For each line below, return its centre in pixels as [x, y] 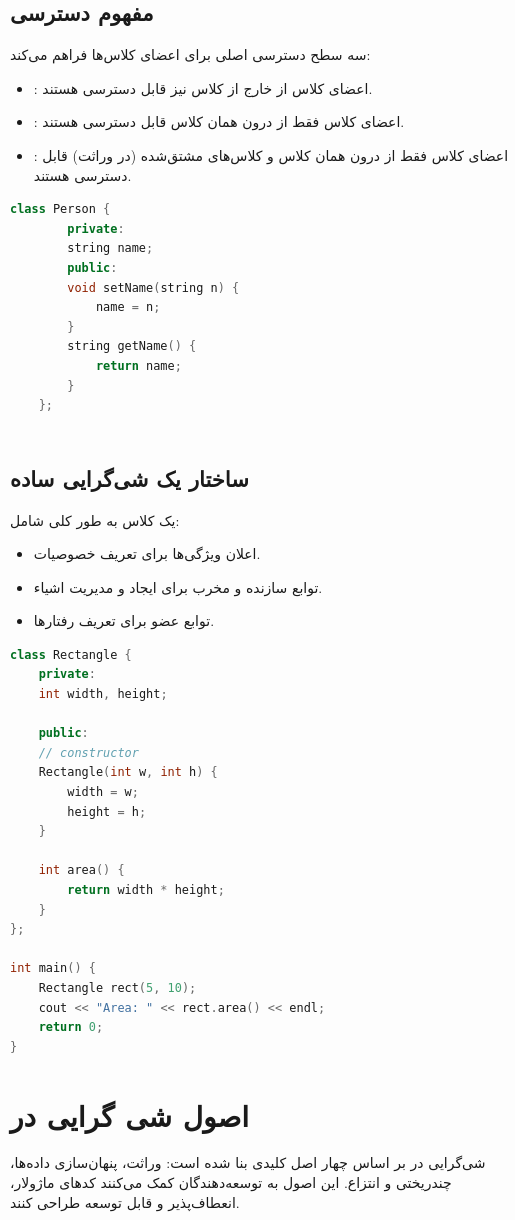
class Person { [60, 209]
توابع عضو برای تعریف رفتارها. [124, 620]
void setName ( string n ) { [153, 287]
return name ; [138, 365]
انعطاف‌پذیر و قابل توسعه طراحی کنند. [125, 1201]
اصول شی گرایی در [130, 1114]
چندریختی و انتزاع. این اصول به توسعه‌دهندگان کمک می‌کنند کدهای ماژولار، [231, 1182]
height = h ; [107, 811]
